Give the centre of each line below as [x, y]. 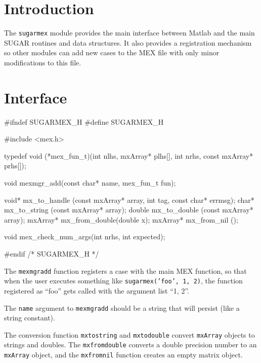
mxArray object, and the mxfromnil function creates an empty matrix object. [123, 355]
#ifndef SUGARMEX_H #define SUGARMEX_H [84, 121]
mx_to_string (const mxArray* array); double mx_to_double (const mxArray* [129, 210]
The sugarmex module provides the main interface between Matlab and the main [129, 33]
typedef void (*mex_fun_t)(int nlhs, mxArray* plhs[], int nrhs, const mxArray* [129, 155]
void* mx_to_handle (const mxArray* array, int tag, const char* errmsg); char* [129, 199]
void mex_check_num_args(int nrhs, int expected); [85, 237]
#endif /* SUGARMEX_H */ [52, 254]
